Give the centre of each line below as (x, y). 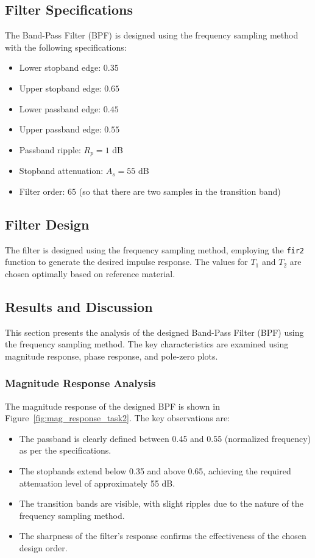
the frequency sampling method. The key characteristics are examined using (147, 344)
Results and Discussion (79, 306)
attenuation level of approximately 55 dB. (97, 483)
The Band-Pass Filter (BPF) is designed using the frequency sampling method (152, 35)
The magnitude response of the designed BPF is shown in (112, 406)
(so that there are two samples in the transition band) (180, 191)
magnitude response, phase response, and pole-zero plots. (111, 356)
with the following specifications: (66, 47)
